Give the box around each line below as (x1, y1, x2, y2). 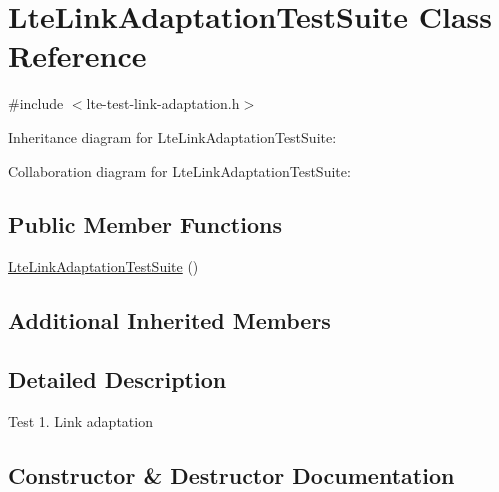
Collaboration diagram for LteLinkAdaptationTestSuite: (8, 160, 351, 181)
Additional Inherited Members (8, 305, 331, 336)
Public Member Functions (8, 209, 282, 240)
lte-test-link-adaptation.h (86, 93, 240, 114)
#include (8, 93, 64, 114)
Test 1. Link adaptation (8, 410, 153, 431)
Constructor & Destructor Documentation (8, 459, 455, 490)
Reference (8, 35, 147, 76)
